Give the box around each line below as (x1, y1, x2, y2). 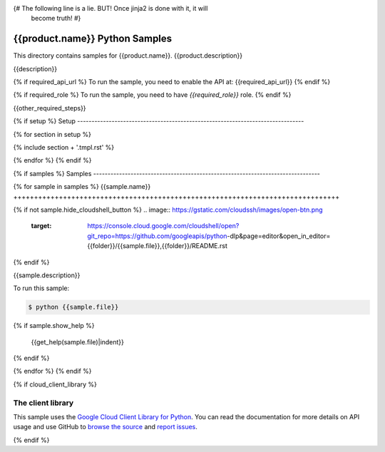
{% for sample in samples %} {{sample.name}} (13, 183, 151, 191)
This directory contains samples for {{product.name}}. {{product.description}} (13, 51, 243, 60)
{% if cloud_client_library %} (13, 380, 98, 389)
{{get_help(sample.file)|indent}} (31, 337, 125, 346)
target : (31, 222, 52, 230)
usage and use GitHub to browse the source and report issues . (13, 423, 197, 431)
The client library (13, 398, 74, 408)
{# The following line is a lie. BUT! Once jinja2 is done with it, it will (13, 4, 208, 12)
